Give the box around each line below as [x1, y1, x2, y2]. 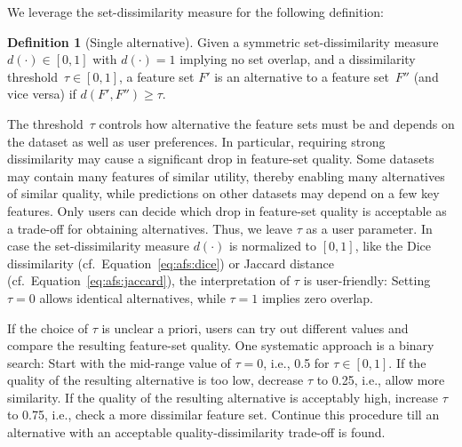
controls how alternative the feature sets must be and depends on [99, 114, 455, 132]
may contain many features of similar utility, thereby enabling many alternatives [7, 166, 445, 185]
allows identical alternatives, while [39, 288, 226, 307]
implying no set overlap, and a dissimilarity [179, 50, 416, 68]
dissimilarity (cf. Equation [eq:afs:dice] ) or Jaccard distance [7, 253, 334, 272]
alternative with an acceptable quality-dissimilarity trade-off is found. [7, 423, 386, 442]
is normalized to [228, 236, 317, 255]
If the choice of [7, 318, 88, 337]
